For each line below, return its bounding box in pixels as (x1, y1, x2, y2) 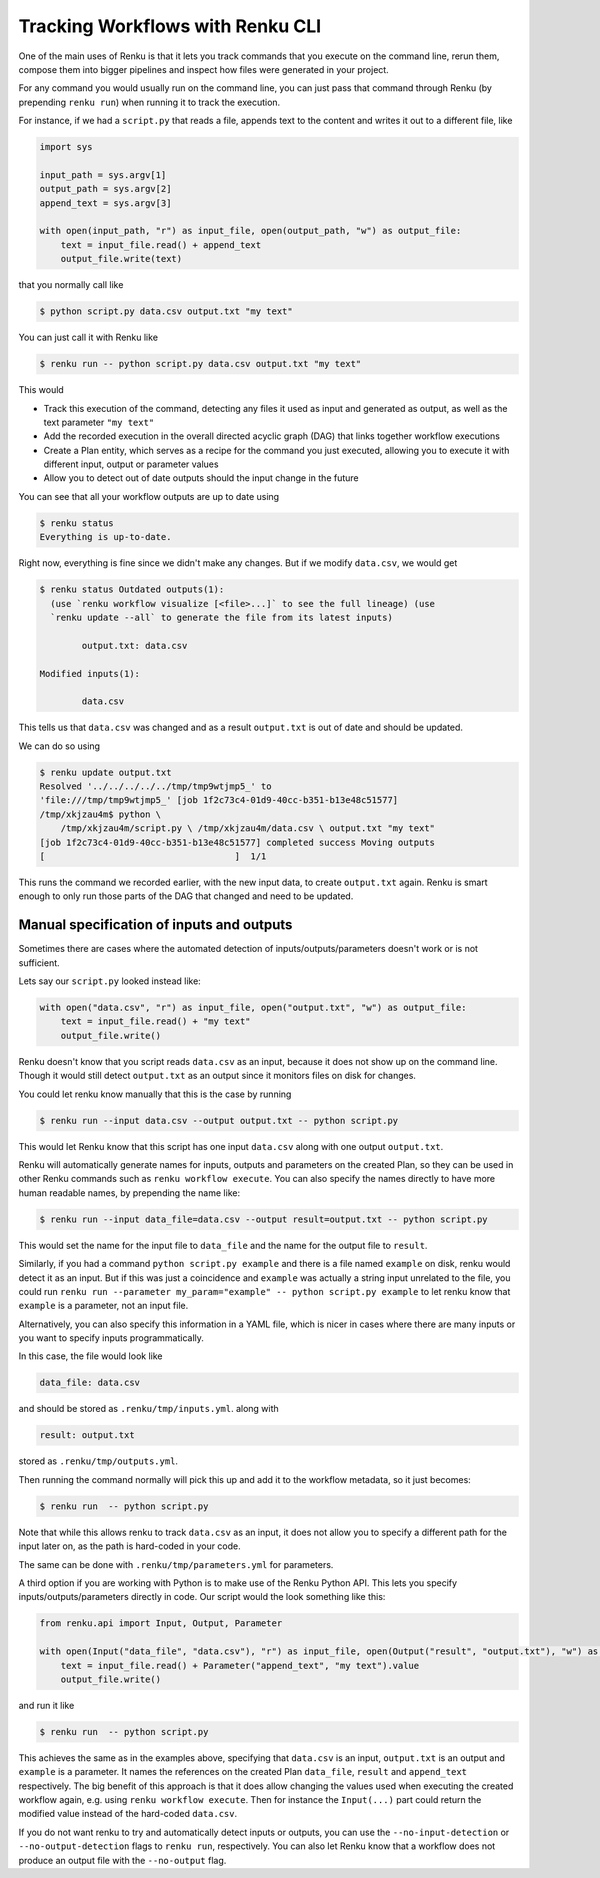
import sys (39, 141, 93, 153)
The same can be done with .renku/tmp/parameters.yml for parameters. (18, 1558, 334, 1570)
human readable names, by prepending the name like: (18, 1186, 240, 1199)
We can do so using (18, 740, 100, 752)
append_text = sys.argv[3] (39, 197, 172, 209)
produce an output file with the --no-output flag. (18, 1854, 227, 1866)
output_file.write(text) (60, 253, 183, 265)
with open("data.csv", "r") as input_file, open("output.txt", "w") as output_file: (39, 1002, 467, 1014)
